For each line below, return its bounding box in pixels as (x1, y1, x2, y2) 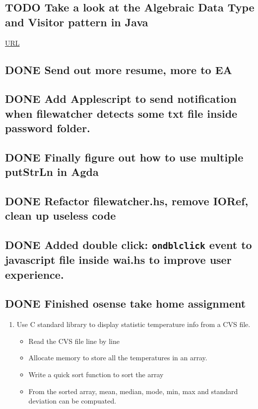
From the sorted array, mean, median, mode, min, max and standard (28, 386, 238, 396)
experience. (5, 266, 64, 282)
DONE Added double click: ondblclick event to (5, 237, 252, 252)
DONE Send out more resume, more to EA (5, 62, 232, 77)
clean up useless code (5, 208, 116, 223)
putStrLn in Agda (5, 164, 99, 179)
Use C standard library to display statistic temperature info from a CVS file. (16, 319, 251, 329)
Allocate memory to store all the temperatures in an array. (28, 352, 207, 363)
